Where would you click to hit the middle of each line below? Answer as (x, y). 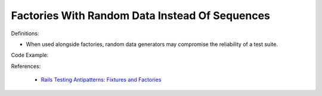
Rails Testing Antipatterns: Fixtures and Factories (101, 80)
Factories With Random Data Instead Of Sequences (141, 16)
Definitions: (25, 33)
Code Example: (30, 55)
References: (26, 66)
